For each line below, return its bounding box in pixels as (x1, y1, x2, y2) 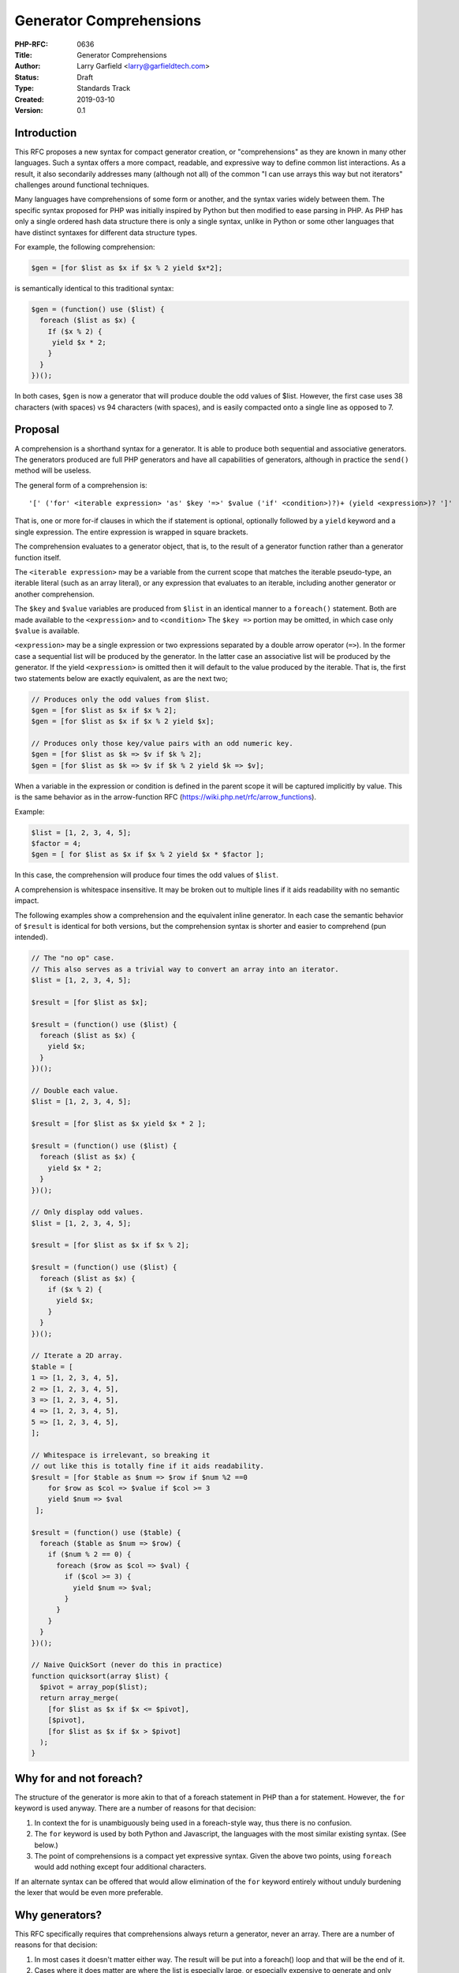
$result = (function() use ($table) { (31, 1528, 181, 1537)
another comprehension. (14, 589, 95, 599)
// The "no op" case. (31, 953, 115, 963)
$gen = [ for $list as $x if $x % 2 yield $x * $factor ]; (31, 850, 264, 859)
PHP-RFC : (14, 39, 49, 49)
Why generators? (14, 1908, 103, 1922)
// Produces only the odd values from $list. (31, 694, 211, 704)
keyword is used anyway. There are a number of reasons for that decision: (14, 1803, 256, 1813)
